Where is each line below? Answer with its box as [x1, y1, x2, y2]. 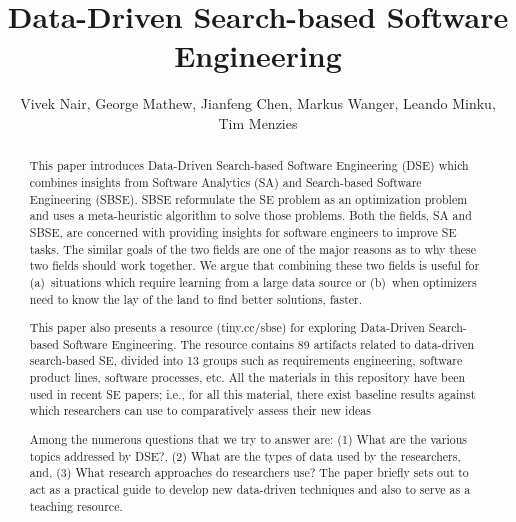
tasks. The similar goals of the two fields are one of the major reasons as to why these [29, 240, 477, 257]
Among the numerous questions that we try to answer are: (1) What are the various [29, 430, 467, 447]
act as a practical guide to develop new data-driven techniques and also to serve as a [29, 480, 471, 497]
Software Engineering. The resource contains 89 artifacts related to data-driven [62, 335, 475, 352]
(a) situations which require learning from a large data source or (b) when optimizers [29, 273, 477, 290]
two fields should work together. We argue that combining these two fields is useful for [29, 257, 480, 274]
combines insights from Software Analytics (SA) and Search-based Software [29, 173, 422, 190]
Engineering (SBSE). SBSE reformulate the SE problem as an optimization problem [29, 190, 468, 207]
